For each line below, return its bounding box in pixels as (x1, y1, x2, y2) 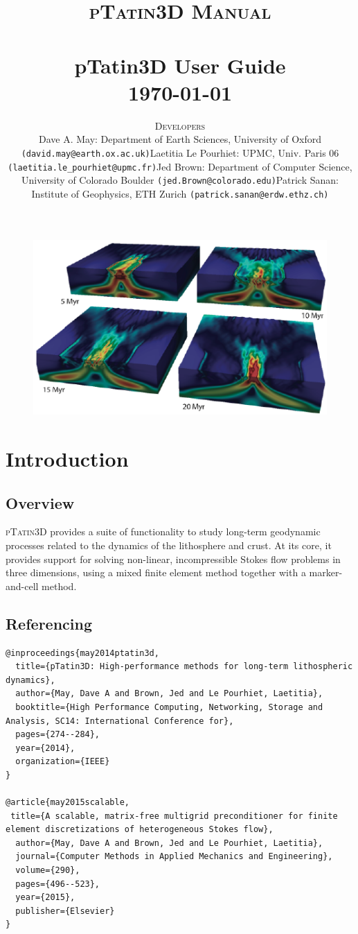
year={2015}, (15, 892, 75, 903)
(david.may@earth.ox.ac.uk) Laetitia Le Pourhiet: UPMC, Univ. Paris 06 (21, 145, 339, 159)
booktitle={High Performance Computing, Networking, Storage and (15, 702, 323, 712)
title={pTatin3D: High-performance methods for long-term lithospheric (15, 661, 353, 672)
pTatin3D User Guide (74, 51, 286, 79)
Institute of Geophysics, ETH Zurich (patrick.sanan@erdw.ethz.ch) (31, 186, 329, 200)
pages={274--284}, (15, 729, 100, 740)
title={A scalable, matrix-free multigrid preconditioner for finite (10, 811, 338, 821)
